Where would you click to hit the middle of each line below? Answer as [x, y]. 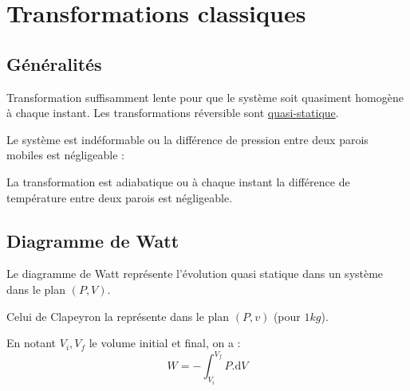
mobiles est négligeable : [65, 155]
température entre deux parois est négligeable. [120, 197]
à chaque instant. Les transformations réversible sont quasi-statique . [173, 113]
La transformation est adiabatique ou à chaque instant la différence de [178, 181]
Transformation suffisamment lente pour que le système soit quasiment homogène [205, 97]
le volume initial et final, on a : [165, 343]
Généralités [54, 63]
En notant [32, 343]
